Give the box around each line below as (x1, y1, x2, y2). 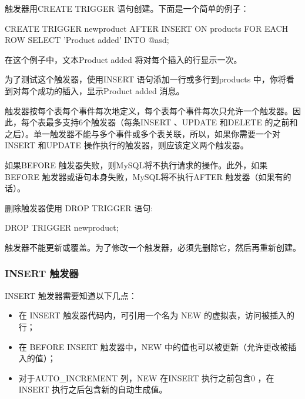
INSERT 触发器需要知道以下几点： (5, 289, 137, 301)
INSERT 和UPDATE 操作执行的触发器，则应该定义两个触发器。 (5, 139, 249, 151)
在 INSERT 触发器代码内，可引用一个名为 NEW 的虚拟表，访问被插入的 (18, 309, 294, 321)
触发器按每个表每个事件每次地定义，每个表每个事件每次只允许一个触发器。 (5, 104, 293, 117)
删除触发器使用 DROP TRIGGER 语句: (5, 201, 153, 214)
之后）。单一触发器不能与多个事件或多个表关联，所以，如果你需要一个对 (5, 127, 280, 139)
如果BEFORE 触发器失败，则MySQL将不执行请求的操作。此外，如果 (5, 158, 268, 171)
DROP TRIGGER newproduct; (5, 221, 119, 234)
